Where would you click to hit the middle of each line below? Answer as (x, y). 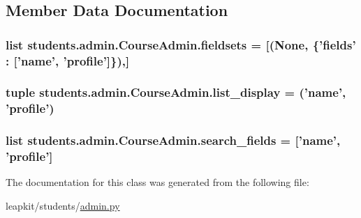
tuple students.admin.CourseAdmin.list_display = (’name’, (176, 92)
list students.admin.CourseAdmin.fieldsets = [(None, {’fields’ (181, 44)
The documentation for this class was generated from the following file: (157, 182)
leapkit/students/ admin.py (63, 206)
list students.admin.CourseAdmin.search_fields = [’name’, (173, 140)
